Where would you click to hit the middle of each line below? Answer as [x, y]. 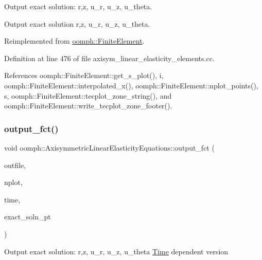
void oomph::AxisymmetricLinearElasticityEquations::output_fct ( [109, 147]
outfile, [15, 165]
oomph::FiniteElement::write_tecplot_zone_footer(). [88, 106]
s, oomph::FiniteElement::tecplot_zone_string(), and [88, 95]
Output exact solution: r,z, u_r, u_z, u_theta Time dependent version [116, 251]
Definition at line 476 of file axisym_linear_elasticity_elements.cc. [109, 58]
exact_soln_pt [28, 217]
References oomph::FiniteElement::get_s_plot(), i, [84, 75]
